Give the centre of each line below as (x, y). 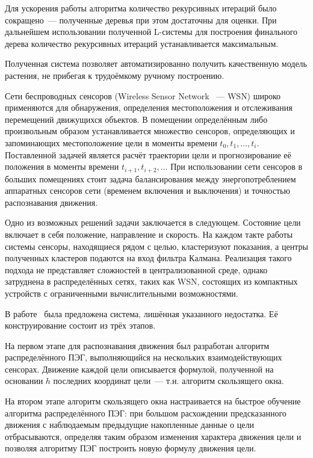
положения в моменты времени (62, 166)
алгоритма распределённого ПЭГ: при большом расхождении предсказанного (146, 413)
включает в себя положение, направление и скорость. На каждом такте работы (149, 234)
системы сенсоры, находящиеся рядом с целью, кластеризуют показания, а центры (156, 246)
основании (24, 381)
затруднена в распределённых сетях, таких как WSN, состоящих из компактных (151, 281)
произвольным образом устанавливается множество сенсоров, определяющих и (150, 131)
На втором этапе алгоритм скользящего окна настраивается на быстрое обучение (153, 401)
